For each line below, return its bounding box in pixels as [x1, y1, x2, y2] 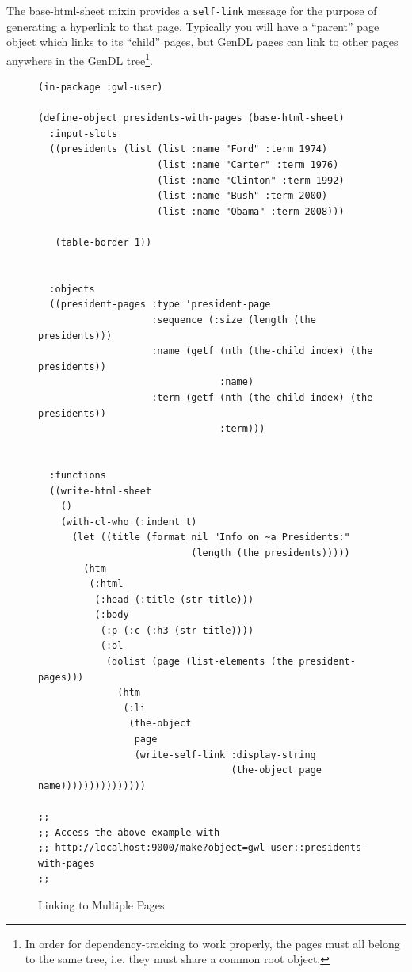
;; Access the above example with [38, 826, 220, 838]
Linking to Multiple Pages [38, 896, 165, 913]
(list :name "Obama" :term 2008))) [157, 205, 345, 217]
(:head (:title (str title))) [94, 593, 254, 605]
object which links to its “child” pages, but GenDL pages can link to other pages [6, 33, 399, 50]
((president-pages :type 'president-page [49, 299, 271, 311]
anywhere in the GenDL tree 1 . [6, 49, 153, 68]
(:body [94, 609, 129, 621]
